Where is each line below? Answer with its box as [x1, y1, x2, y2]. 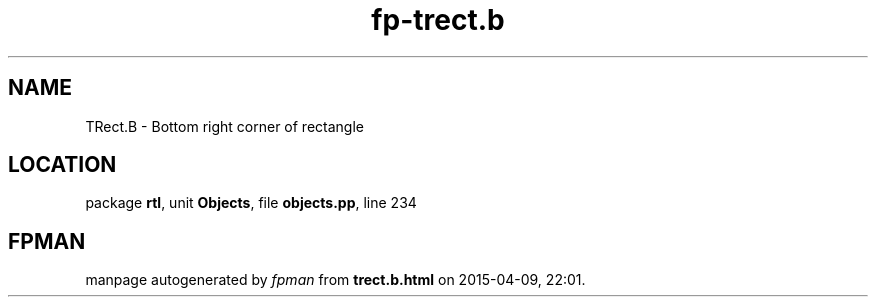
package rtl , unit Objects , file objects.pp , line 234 [85, 194, 417, 212]
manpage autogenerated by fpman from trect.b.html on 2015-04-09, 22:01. [85, 271, 586, 289]
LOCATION [8, 152, 117, 178]
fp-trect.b [371, 3, 505, 37]
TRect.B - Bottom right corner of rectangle [85, 117, 364, 135]
